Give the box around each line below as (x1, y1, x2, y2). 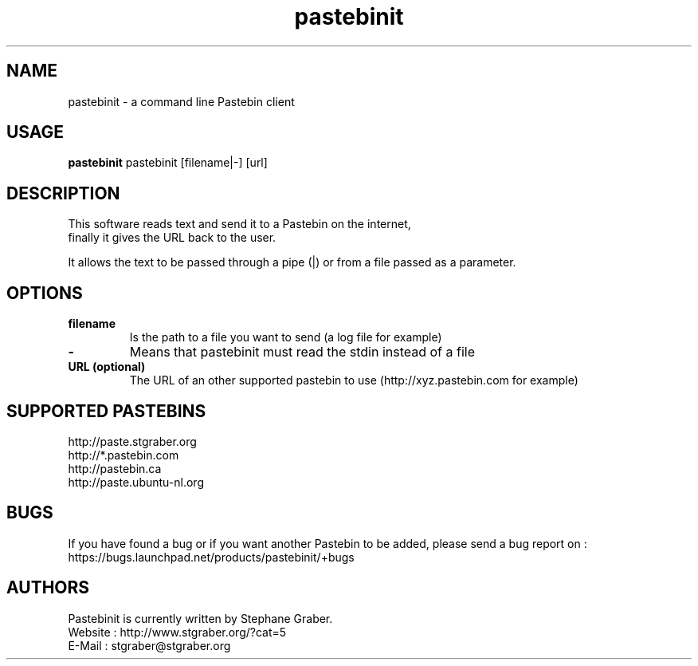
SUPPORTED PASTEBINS (6, 400, 206, 421)
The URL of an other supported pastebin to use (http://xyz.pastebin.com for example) (129, 373, 578, 388)
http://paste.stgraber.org (68, 434, 197, 448)
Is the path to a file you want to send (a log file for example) (129, 330, 442, 345)
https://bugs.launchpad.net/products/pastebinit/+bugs (68, 550, 355, 564)
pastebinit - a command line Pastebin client (68, 94, 295, 108)
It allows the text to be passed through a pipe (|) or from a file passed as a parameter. (68, 255, 516, 270)
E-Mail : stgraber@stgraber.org (68, 638, 231, 652)
